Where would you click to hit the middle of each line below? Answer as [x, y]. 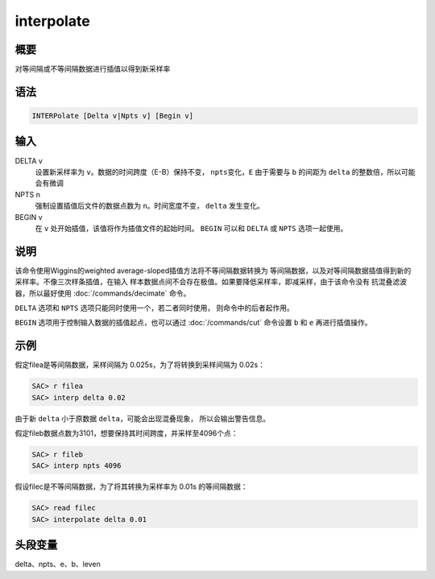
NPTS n [27, 194]
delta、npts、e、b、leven [58, 565]
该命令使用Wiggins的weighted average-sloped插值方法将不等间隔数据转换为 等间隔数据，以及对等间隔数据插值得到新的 [213, 271]
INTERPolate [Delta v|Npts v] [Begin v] [112, 116]
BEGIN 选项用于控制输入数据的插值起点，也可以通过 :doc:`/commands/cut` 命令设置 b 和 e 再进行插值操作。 [193, 323]
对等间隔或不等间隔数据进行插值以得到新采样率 [93, 69]
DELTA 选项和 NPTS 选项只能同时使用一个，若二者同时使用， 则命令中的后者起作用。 [154, 308]
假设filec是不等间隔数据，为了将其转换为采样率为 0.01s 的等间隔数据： [132, 486]
